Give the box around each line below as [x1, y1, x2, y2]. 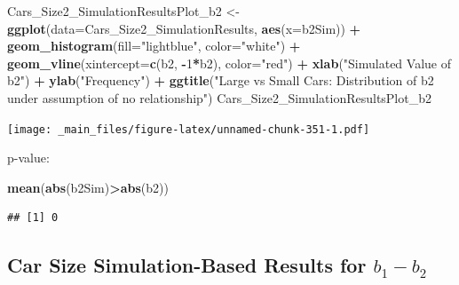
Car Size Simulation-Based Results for [7, 251, 367, 279]
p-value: [7, 148, 50, 167]
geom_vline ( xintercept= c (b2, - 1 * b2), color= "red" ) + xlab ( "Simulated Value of [7, 53, 451, 72]
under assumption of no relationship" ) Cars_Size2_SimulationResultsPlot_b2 [7, 88, 431, 107]
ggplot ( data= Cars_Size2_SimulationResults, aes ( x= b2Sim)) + [7, 19, 361, 37]
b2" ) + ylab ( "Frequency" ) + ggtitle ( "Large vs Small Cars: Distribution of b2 [7, 71, 434, 90]
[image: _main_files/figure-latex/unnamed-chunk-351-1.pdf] [7, 123, 370, 136]
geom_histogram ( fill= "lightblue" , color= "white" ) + [7, 36, 301, 55]
